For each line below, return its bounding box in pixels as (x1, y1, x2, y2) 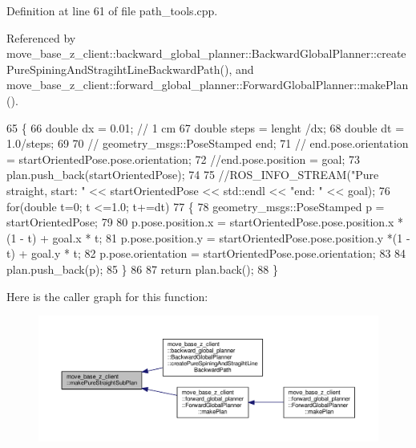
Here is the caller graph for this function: (6, 287, 208, 304)
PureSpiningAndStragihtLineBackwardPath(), (6, 60, 232, 77)
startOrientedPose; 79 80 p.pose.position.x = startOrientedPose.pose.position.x (6, 214, 394, 230)
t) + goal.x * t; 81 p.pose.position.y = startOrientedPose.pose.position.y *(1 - (27, 229, 410, 246)
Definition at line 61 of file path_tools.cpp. (6, 2, 218, 18)
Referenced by (6, 29, 76, 46)
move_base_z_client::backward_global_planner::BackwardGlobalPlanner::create (6, 45, 406, 62)
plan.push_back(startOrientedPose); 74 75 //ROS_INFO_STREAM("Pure (6, 166, 379, 183)
